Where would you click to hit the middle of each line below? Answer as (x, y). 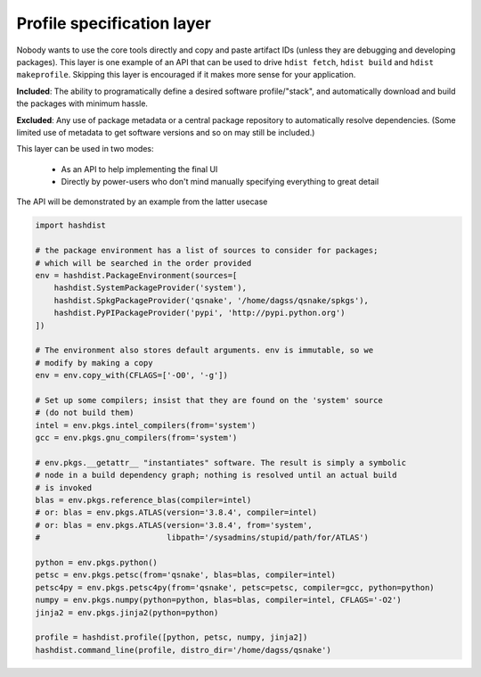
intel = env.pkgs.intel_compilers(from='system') (146, 425)
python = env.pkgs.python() (96, 562)
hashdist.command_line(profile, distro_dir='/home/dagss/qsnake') (183, 650)
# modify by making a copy (94, 363)
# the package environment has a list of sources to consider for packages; (207, 251)
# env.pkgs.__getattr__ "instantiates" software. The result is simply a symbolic (221, 462)
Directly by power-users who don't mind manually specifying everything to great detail (220, 182)
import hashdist (71, 226)
